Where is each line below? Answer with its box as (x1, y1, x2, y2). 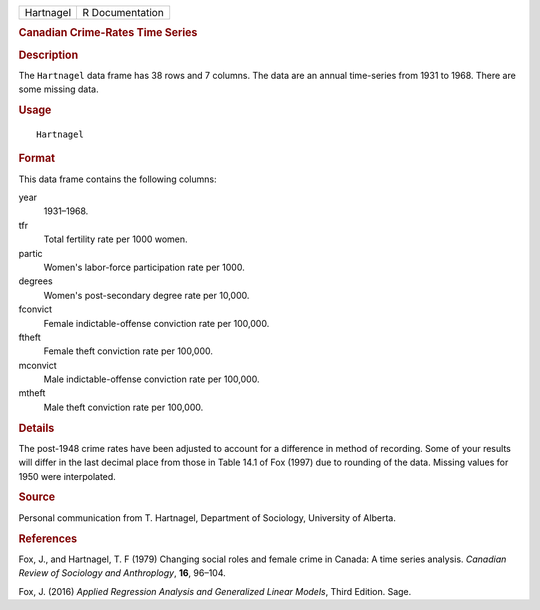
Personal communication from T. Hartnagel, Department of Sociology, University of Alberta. (18, 511, 397, 524)
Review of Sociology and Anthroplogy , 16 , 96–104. (18, 567, 227, 579)
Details (18, 421, 55, 435)
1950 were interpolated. (18, 470, 117, 482)
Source (18, 490, 56, 504)
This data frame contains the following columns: (18, 173, 217, 185)
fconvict (18, 303, 53, 315)
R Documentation (82, 6, 164, 19)
